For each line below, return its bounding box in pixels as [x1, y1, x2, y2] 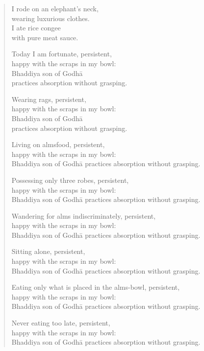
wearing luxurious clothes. [11, 13, 90, 23]
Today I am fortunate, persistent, [11, 49, 112, 59]
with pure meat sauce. [11, 32, 78, 42]
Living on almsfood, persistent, [11, 139, 105, 150]
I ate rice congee [11, 23, 61, 33]
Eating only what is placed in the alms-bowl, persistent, [11, 282, 180, 292]
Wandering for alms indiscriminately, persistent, [11, 210, 156, 221]
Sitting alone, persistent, [11, 246, 85, 256]
